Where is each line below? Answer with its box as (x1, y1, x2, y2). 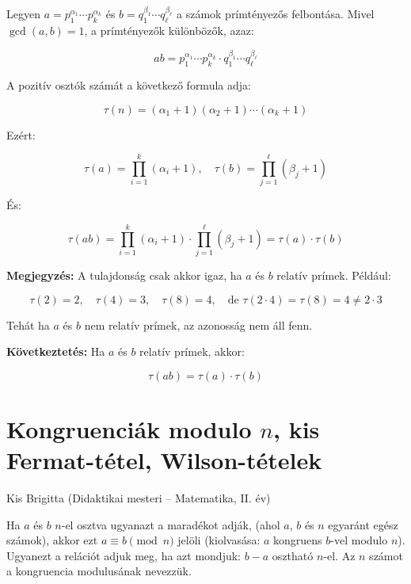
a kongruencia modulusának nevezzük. (6, 563, 192, 579)
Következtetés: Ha (6, 343, 105, 360)
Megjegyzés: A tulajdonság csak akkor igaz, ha (6, 267, 242, 283)
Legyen (6, 6, 40, 22)
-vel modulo (330, 532, 388, 548)
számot (369, 547, 403, 563)
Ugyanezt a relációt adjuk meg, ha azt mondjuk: (6, 547, 241, 563)
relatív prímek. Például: (276, 267, 391, 283)
